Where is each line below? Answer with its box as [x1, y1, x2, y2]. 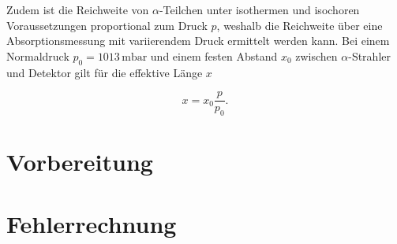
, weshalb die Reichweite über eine [216, 17, 383, 33]
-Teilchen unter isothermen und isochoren [159, 2, 360, 17]
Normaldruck [6, 47, 69, 64]
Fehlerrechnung [6, 207, 177, 239]
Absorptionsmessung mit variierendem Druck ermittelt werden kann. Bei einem [6, 32, 390, 49]
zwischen [295, 47, 338, 64]
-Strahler [348, 47, 391, 64]
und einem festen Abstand [150, 47, 278, 64]
